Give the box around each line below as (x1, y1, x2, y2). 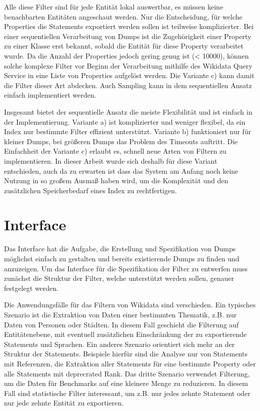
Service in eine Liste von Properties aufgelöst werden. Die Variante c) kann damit (4, 70, 254, 81)
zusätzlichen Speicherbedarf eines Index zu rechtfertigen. (4, 185, 177, 195)
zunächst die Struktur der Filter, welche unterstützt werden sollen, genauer (4, 273, 234, 283)
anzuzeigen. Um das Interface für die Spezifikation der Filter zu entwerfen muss (4, 263, 248, 273)
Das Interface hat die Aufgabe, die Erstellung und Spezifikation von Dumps (4, 243, 236, 254)
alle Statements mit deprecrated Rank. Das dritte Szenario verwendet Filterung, (4, 368, 250, 378)
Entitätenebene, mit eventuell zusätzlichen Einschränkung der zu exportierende (4, 329, 247, 339)
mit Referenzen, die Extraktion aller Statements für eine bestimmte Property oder (4, 358, 256, 368)
